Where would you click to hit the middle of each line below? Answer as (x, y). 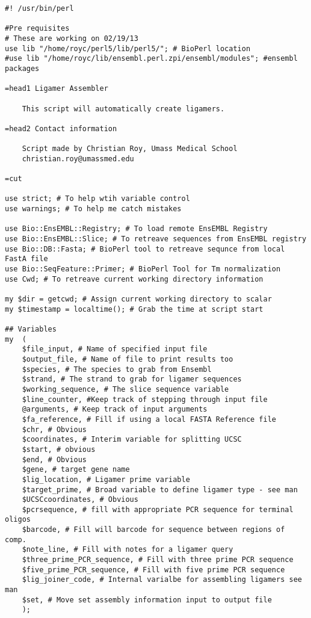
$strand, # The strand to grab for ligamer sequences (132, 379)
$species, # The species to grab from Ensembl (117, 369)
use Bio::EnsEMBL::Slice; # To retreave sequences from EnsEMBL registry (156, 239)
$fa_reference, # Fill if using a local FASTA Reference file (149, 419)
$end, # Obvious (54, 459)
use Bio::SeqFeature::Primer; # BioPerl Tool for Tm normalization (143, 269)
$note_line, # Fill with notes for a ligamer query (128, 550)
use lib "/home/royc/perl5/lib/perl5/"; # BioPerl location (128, 48)
